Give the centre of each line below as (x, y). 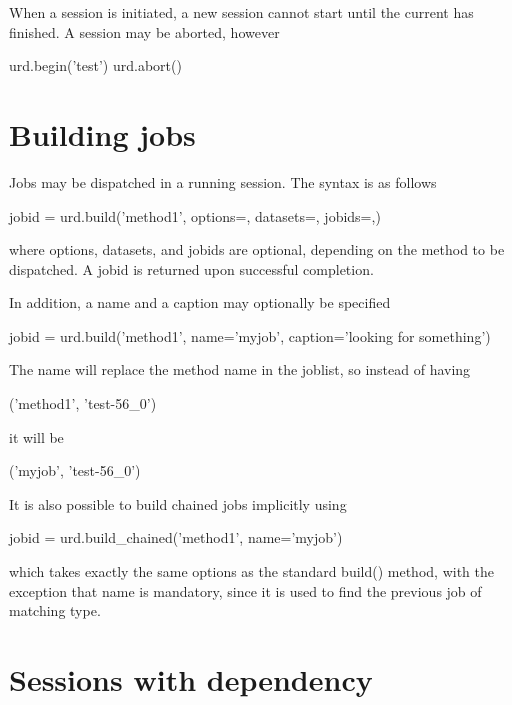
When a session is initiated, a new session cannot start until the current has (241, 12)
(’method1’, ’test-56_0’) (83, 403)
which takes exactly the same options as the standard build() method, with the (251, 571)
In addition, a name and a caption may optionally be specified (200, 302)
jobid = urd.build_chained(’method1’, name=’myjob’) (176, 537)
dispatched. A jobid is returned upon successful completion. (191, 268)
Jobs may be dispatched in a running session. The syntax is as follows (223, 181)
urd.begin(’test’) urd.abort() (95, 65)
